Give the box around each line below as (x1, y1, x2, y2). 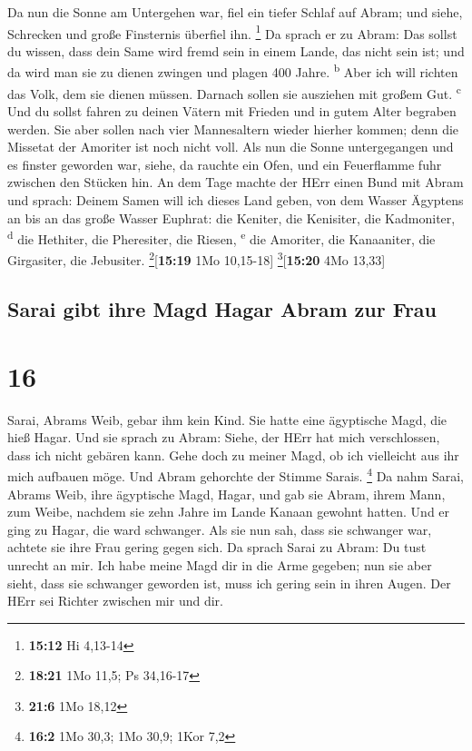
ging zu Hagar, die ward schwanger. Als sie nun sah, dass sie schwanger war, (7, 519, 432, 539)
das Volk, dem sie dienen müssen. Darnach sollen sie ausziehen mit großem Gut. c (7, 81, 461, 103)
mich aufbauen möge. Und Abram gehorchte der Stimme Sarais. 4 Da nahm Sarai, (7, 464, 464, 485)
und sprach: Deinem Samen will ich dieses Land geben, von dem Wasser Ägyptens (7, 190, 464, 209)
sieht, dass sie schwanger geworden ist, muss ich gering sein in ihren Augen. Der (7, 573, 451, 592)
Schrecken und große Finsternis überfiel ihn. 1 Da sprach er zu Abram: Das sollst (7, 21, 457, 43)
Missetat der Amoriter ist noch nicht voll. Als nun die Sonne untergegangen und (7, 137, 454, 156)
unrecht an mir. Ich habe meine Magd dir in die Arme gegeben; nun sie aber (7, 555, 432, 574)
